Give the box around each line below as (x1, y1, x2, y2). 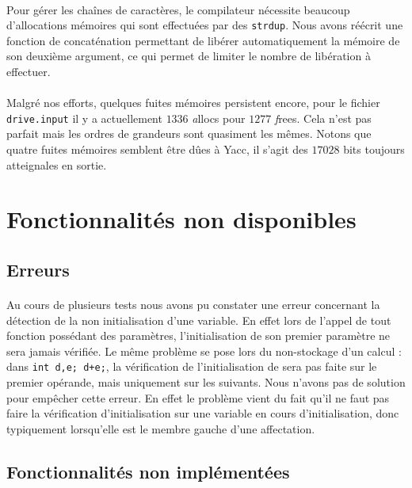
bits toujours (343, 141, 405, 158)
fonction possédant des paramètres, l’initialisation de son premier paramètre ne (6, 327, 391, 344)
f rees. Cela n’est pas (274, 109, 372, 126)
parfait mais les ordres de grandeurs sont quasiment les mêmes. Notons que (6, 125, 372, 142)
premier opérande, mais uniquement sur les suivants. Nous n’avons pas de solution (6, 374, 406, 391)
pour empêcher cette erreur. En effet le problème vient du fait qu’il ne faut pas (6, 389, 390, 406)
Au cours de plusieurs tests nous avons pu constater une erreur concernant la (6, 296, 380, 312)
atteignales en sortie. (6, 156, 107, 173)
